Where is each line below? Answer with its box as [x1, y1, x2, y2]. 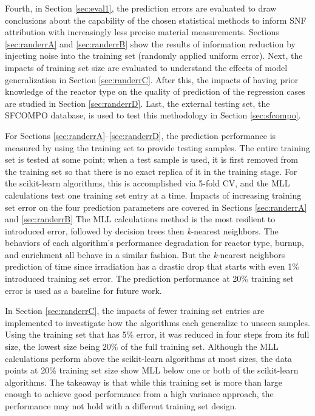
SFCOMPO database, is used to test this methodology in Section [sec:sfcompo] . [5, 109, 301, 121]
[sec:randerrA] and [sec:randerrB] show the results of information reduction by [5, 37, 296, 50]
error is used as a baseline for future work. [5, 284, 162, 296]
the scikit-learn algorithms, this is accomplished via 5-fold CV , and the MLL [5, 177, 290, 189]
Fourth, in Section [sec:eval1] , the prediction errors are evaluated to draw [5, 2, 277, 14]
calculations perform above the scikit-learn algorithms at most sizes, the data [5, 352, 293, 364]
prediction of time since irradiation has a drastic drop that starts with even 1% [5, 260, 299, 273]
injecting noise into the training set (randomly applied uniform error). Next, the [5, 49, 303, 62]
